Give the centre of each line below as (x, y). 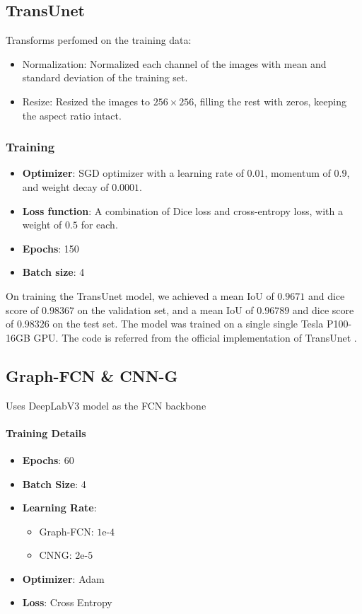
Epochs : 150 (51, 248)
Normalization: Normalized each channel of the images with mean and (174, 63)
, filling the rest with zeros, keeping (270, 101)
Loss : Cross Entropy (67, 602)
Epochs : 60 (48, 459)
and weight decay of (65, 186)
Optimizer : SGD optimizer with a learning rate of (133, 173)
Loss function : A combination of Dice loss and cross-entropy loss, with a (182, 210)
